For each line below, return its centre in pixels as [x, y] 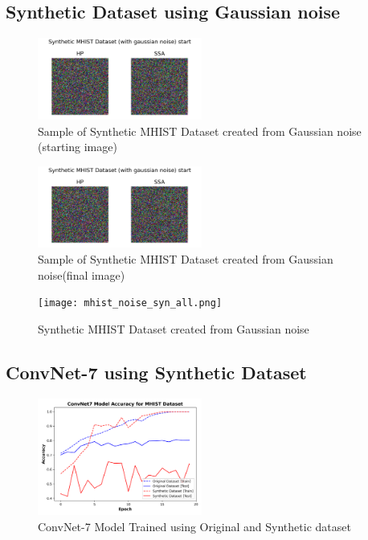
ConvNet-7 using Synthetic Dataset [156, 372]
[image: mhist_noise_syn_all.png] [130, 303]
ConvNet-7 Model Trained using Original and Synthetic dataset [194, 526]
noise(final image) [82, 274]
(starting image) [78, 147]
